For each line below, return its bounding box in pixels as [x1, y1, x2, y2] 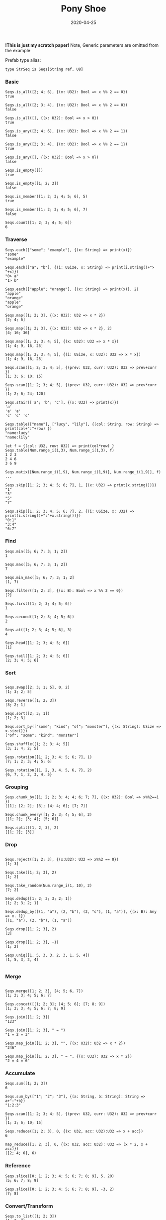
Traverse [5, 236, 27, 243]
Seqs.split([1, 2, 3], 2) [5, 825, 59, 830]
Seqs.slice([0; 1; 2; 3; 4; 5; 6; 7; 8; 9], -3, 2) [5, 1187, 114, 1192]
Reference [5, 1162, 31, 1169]
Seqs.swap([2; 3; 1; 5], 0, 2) [5, 685, 70, 690]
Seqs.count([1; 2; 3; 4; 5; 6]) [5, 220, 72, 225]
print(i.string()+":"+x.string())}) [5, 513, 81, 518]
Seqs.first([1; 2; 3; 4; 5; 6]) [5, 601, 72, 606]
